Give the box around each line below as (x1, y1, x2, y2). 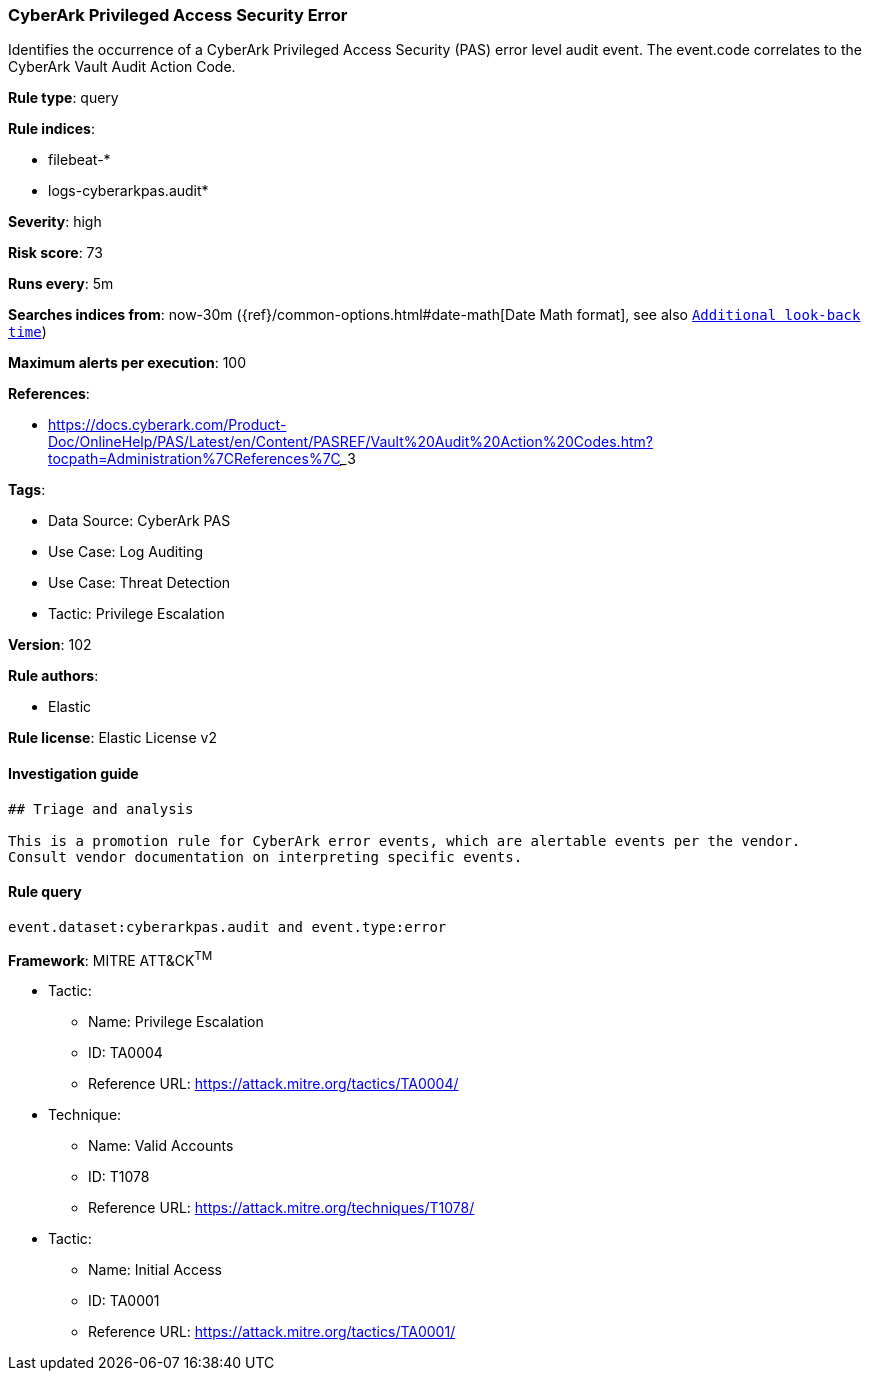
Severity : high (8, 213, 102, 231)
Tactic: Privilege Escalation (48, 605, 225, 623)
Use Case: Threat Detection (48, 574, 231, 592)
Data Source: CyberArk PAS (48, 512, 231, 530)
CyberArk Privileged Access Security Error (8, 5, 348, 25)
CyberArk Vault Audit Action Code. (8, 58, 236, 76)
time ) (8, 323, 47, 341)
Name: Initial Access (88, 1261, 222, 1279)
